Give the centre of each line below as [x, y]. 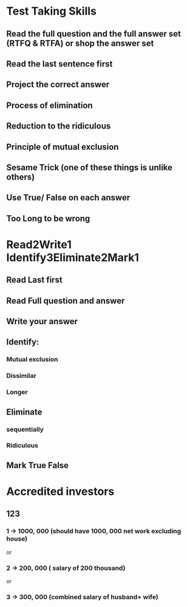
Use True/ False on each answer [68, 198]
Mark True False [37, 465]
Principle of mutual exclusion [63, 147]
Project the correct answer [58, 84]
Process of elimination [49, 105]
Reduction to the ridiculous [59, 126]
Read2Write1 [39, 244]
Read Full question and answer [66, 301]
